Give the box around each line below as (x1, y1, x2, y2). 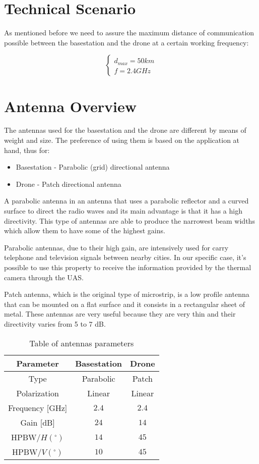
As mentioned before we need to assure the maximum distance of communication (4, 27, 254, 38)
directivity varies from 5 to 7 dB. (4, 318, 106, 329)
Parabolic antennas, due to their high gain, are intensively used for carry (4, 242, 229, 252)
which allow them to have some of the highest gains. (4, 225, 165, 236)
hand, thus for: (4, 144, 50, 155)
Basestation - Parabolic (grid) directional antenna (16, 162, 170, 172)
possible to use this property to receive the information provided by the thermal (4, 262, 251, 272)
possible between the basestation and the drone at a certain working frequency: (4, 37, 249, 47)
